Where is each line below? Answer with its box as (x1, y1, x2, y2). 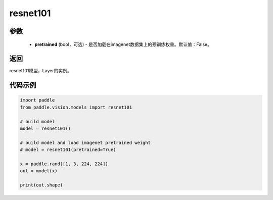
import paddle (20, 97, 55, 103)
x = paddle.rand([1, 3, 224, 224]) (20, 161, 108, 167)
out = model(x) (20, 168, 58, 174)
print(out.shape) (20, 182, 63, 188)
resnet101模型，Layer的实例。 (9, 68, 72, 74)
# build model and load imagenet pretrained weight (20, 139, 151, 145)
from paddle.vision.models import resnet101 (20, 104, 132, 110)
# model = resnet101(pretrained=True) (20, 147, 116, 153)
